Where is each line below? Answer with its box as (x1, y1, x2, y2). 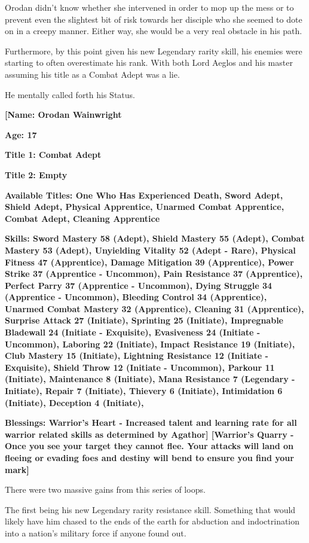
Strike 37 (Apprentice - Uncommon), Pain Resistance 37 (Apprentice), (5, 267, 303, 280)
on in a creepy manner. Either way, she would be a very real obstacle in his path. (5, 25, 302, 37)
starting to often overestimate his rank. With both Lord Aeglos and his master (5, 56, 293, 69)
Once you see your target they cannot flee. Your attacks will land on (5, 440, 293, 452)
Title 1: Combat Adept (5, 148, 102, 161)
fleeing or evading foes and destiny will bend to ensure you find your (5, 452, 294, 463)
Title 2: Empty (5, 168, 68, 181)
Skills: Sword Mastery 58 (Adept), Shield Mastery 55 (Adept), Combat (5, 232, 305, 245)
